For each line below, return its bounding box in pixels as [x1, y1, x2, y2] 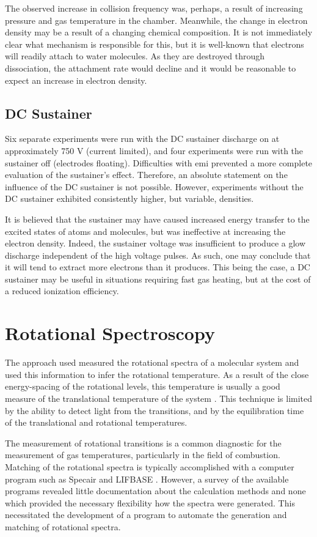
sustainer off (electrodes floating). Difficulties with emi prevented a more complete [5, 156, 313, 169]
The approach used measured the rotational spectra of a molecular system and [5, 356, 299, 369]
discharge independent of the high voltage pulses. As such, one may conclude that [5, 248, 311, 261]
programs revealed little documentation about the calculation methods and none [5, 484, 306, 497]
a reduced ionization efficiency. [5, 284, 119, 297]
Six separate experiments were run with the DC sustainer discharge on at [5, 132, 280, 145]
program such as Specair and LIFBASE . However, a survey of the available [5, 472, 289, 485]
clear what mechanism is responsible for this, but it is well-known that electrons [5, 37, 304, 50]
